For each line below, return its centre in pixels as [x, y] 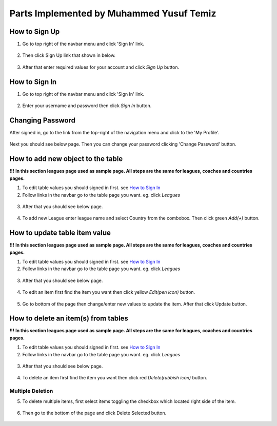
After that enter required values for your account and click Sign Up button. [101, 67]
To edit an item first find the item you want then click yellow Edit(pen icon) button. [109, 292]
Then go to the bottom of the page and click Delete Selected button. [94, 413]
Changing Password [42, 120]
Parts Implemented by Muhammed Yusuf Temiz [113, 13]
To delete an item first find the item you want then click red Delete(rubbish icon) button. [115, 378]
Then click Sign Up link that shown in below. [69, 55]
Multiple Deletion [31, 391]
